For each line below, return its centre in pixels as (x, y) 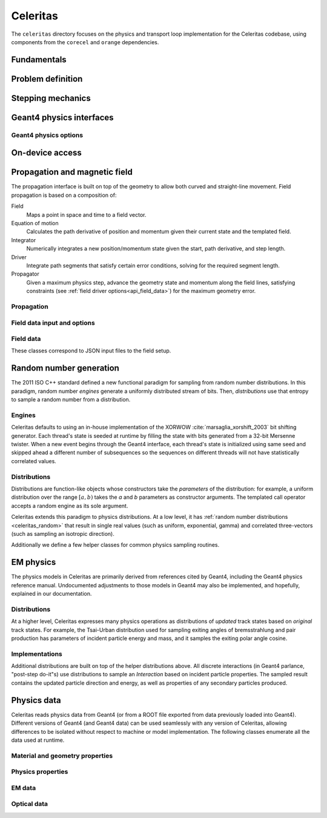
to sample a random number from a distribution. (71, 400)
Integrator (24, 240)
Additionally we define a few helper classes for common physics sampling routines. (115, 545)
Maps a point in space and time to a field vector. (86, 214)
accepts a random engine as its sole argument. (70, 506)
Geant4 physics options (47, 135)
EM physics (34, 562)
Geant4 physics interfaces (63, 117)
